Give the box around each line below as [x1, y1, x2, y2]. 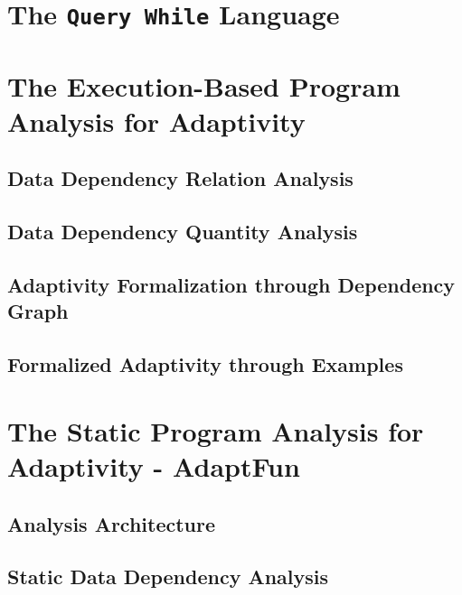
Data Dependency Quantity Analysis [7, 218, 358, 246]
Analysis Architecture [7, 509, 216, 537]
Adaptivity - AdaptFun [7, 447, 300, 484]
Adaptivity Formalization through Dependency [7, 271, 456, 299]
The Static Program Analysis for [7, 412, 424, 449]
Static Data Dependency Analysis [7, 562, 329, 590]
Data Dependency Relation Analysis [7, 164, 354, 192]
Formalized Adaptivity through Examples [7, 350, 403, 378]
